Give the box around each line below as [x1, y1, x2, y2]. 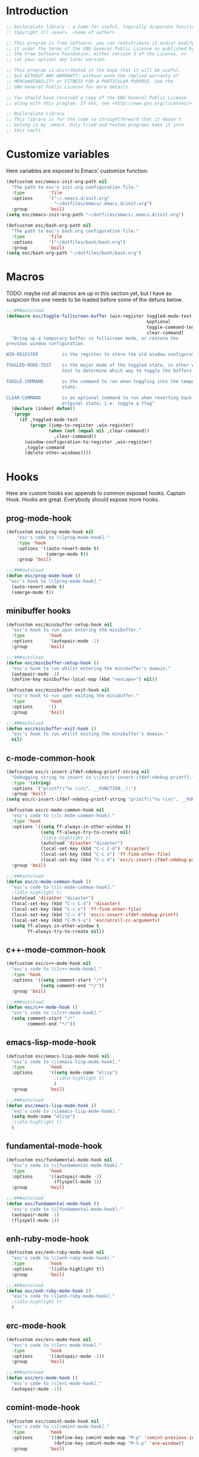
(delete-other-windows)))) [24, 450, 92, 456]
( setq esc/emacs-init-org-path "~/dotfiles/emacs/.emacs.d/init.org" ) [6, 212, 184, 218]
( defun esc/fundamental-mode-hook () [6, 1201, 99, 1207]
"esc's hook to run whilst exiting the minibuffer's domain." [11, 731, 168, 737]
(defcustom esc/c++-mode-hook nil [6, 961, 92, 967]
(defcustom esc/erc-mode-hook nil [6, 1336, 92, 1342]
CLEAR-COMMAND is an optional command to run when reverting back [6, 395, 192, 400]
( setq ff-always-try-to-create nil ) [40, 829, 131, 835]
